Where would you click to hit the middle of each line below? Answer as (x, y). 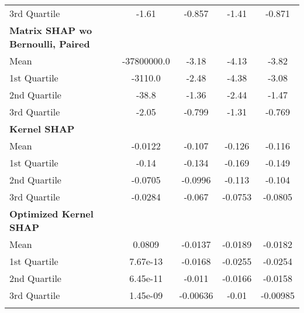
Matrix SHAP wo (51, 30)
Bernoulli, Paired (50, 44)
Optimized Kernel (51, 214)
